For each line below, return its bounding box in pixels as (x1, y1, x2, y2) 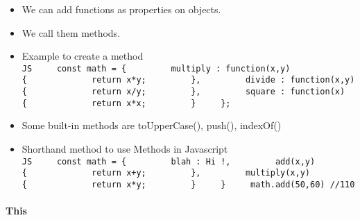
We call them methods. (22, 25, 121, 40)
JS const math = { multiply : (22, 63, 221, 74)
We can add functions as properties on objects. (22, 2, 221, 16)
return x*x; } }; (92, 98, 231, 108)
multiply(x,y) (245, 168, 311, 178)
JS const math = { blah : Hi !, (22, 156, 231, 167)
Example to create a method (22, 49, 144, 63)
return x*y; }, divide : (92, 75, 286, 85)
